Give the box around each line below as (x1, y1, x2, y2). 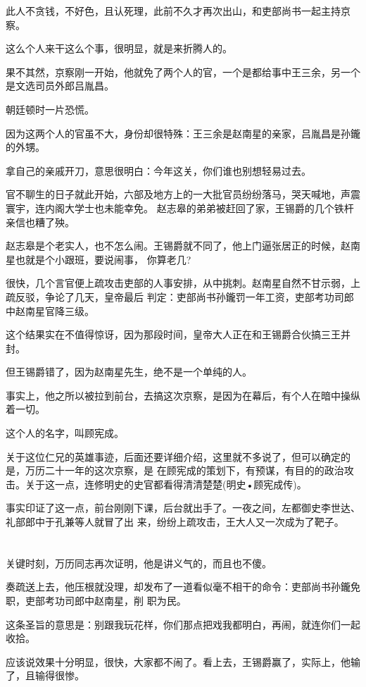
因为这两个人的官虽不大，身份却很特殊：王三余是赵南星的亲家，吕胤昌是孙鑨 (6, 125, 360, 140)
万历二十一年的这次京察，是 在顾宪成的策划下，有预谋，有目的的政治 (25, 463, 344, 478)
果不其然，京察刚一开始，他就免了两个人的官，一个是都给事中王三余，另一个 (6, 64, 360, 79)
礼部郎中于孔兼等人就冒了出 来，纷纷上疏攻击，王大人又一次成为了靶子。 (6, 514, 344, 529)
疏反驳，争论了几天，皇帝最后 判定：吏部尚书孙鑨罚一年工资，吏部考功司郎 (6, 289, 354, 304)
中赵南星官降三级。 (6, 303, 94, 318)
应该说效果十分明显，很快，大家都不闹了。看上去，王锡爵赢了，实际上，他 (6, 654, 351, 669)
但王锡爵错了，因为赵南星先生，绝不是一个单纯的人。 (6, 364, 252, 379)
